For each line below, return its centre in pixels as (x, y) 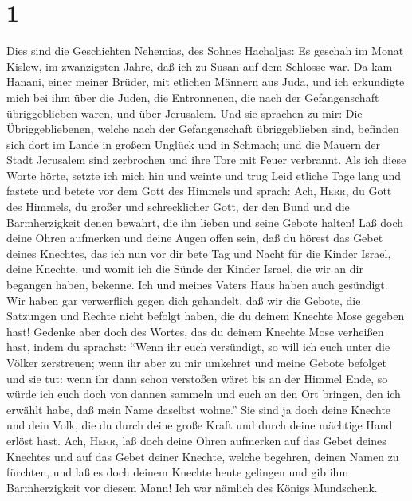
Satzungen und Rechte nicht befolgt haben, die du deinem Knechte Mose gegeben (206, 316)
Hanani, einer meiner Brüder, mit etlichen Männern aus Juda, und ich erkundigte (206, 82)
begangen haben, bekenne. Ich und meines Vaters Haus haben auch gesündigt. (197, 285)
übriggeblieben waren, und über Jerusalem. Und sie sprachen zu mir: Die (184, 113)
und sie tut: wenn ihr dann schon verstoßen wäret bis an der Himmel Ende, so (197, 378)
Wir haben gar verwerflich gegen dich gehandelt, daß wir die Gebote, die (184, 300)
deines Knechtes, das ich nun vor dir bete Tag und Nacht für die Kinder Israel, (199, 253)
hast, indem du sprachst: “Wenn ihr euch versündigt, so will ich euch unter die (198, 347)
